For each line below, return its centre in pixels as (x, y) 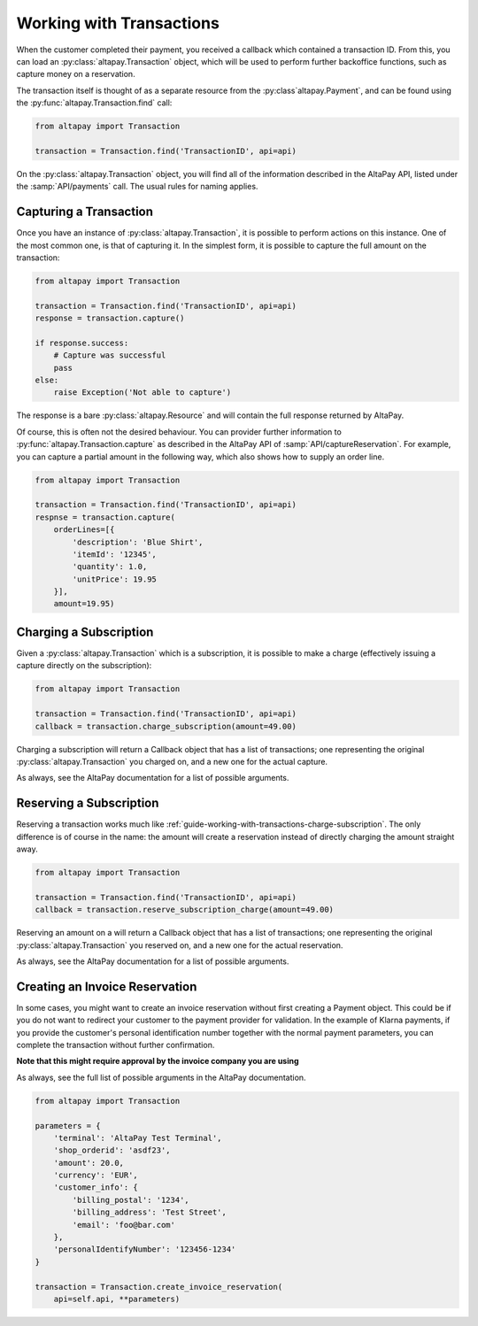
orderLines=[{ (84, 530)
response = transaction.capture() (110, 318)
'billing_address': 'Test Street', (150, 1212)
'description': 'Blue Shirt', (138, 542)
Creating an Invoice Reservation (107, 987)
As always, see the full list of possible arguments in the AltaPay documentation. (161, 1077)
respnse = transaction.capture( (105, 517)
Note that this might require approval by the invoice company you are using (158, 1061)
